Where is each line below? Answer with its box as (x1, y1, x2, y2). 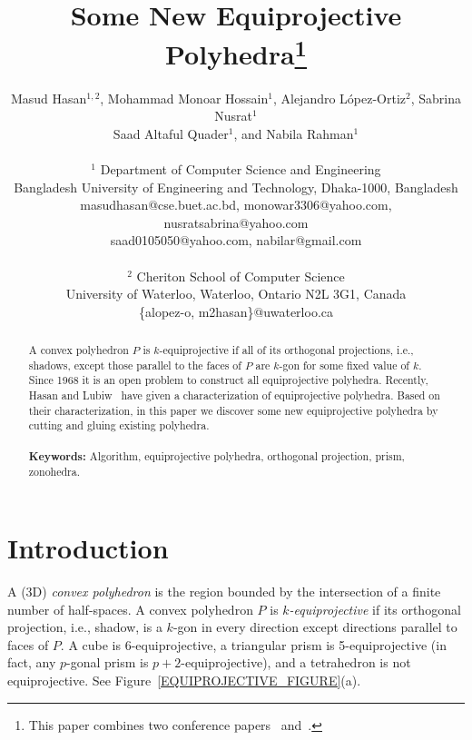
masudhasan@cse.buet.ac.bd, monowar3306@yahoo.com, (80, 195, 392, 214)
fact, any (7, 653, 56, 672)
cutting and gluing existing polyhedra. (28, 418, 210, 433)
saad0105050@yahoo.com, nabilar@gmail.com (110, 231, 362, 250)
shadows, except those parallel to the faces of (28, 357, 241, 372)
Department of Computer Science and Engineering (100, 160, 381, 179)
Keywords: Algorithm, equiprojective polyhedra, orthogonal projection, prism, (28, 448, 405, 464)
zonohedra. (28, 464, 80, 479)
